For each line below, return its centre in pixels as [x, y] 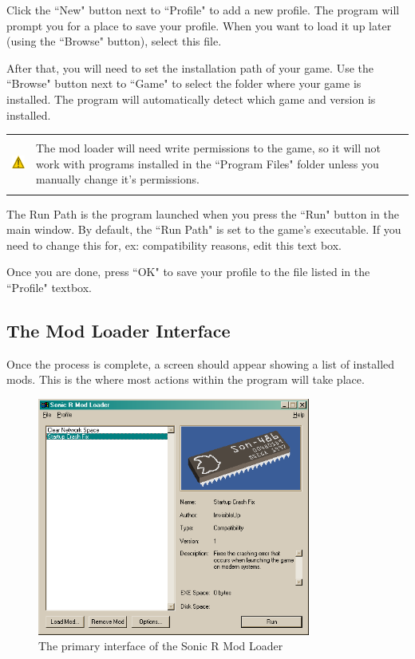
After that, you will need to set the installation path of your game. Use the [190, 67]
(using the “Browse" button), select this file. [114, 41]
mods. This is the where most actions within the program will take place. [186, 379]
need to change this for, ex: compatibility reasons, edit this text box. [174, 245]
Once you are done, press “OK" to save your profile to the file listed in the [188, 272]
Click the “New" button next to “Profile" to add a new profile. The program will [203, 10]
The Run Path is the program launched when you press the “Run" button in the [203, 213]
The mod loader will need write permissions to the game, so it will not [208, 148]
